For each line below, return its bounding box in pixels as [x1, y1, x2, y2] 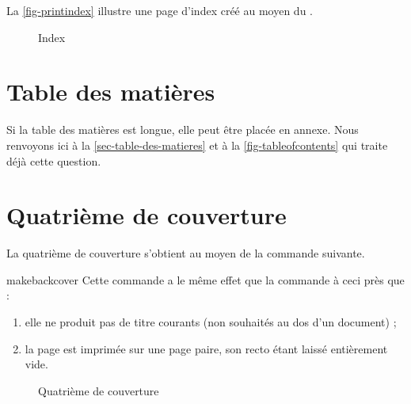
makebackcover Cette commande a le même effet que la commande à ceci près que [6, 271, 405, 288]
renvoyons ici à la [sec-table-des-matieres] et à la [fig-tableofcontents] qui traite [6, 136, 388, 153]
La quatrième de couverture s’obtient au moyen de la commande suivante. [6, 245, 365, 261]
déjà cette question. [6, 152, 101, 169]
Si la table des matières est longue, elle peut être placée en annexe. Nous [6, 121, 359, 138]
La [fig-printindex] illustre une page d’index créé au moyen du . [6, 2, 313, 18]
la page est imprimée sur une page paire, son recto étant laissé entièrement [25, 340, 388, 356]
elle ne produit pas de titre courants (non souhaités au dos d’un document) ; [25, 314, 397, 330]
